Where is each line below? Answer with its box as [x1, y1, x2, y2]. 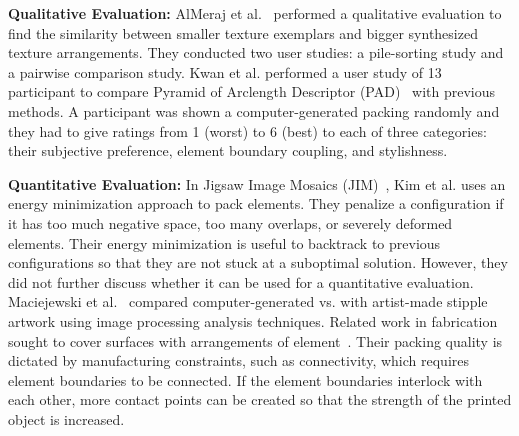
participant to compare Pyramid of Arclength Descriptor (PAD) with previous [8, 81, 495, 102]
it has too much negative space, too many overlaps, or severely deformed [8, 212, 453, 233]
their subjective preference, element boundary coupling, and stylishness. [8, 140, 448, 161]
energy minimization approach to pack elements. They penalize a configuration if [8, 193, 504, 214]
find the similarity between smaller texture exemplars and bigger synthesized [8, 22, 478, 43]
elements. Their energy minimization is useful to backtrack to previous [8, 232, 441, 253]
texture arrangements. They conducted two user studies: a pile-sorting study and [8, 42, 504, 63]
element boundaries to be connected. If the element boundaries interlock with [8, 369, 483, 390]
